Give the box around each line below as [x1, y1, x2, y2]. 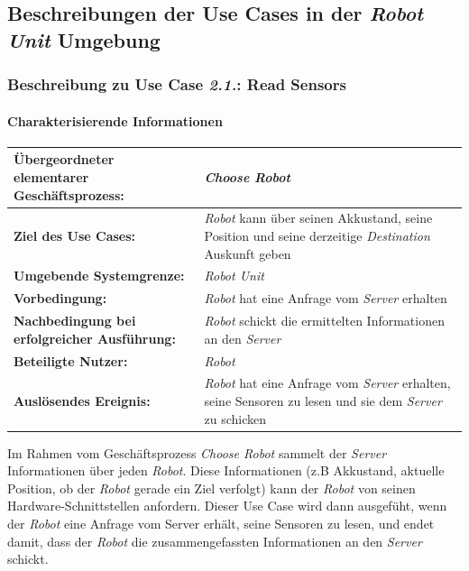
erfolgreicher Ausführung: [14, 328, 176, 347]
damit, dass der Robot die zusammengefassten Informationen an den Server [7, 531, 422, 550]
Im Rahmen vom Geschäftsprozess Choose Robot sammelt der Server [7, 443, 387, 462]
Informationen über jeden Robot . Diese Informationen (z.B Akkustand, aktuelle [7, 461, 445, 480]
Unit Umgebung [7, 25, 161, 53]
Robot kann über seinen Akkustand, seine [204, 208, 433, 227]
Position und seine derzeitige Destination [204, 226, 430, 244]
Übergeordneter [14, 150, 115, 169]
